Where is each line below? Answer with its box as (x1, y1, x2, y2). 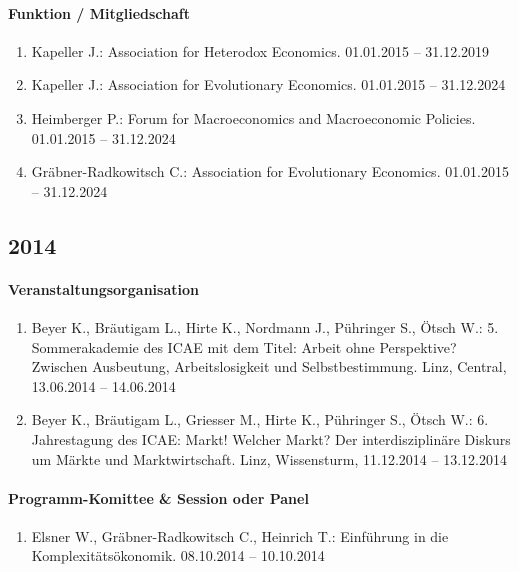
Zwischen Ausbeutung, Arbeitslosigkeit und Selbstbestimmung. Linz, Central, (31, 356, 507, 377)
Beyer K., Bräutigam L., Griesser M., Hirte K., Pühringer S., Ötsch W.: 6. (31, 409, 489, 430)
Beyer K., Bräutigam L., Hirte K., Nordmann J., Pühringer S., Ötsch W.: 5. (31, 316, 499, 337)
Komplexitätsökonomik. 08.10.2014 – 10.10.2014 (31, 545, 325, 566)
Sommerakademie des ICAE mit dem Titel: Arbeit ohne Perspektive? (31, 336, 457, 357)
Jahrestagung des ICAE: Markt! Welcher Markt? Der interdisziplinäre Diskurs (31, 428, 511, 449)
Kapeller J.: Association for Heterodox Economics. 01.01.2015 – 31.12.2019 (31, 40, 490, 61)
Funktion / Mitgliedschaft (8, 2, 190, 23)
